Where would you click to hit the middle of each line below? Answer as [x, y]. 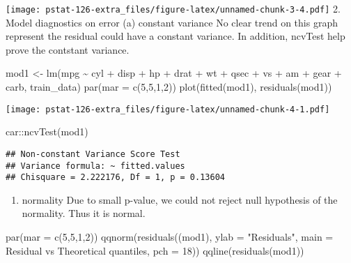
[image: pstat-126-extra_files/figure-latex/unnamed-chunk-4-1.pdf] [168, 109]
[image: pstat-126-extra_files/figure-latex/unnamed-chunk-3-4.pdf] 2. [173, 8]
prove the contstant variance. [68, 49]
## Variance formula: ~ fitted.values [95, 166]
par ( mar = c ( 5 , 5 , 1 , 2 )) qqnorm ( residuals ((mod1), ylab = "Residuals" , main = [170, 237]
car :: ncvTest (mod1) [47, 131]
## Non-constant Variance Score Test [93, 154]
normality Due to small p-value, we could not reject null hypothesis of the [180, 199]
